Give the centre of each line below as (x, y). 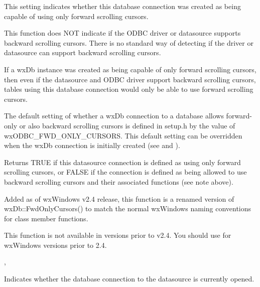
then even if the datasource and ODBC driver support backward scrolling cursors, (130, 79)
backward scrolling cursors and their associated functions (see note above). (119, 181)
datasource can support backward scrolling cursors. (83, 52)
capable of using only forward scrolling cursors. (76, 16)
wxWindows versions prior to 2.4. (55, 245)
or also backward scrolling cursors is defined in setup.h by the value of (127, 125)
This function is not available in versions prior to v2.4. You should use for (118, 235)
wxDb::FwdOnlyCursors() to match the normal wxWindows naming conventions (128, 208)
